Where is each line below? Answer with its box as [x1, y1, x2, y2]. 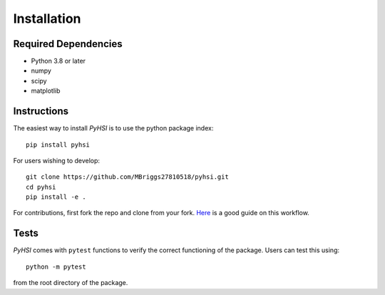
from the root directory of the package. [13, 279, 128, 287]
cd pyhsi [26, 182, 56, 191]
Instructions [13, 105, 69, 118]
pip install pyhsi [26, 140, 91, 149]
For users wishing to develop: [13, 156, 100, 165]
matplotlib [31, 86, 61, 95]
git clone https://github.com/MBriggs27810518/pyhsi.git [26, 173, 230, 181]
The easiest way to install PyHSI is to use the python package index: [13, 124, 214, 133]
